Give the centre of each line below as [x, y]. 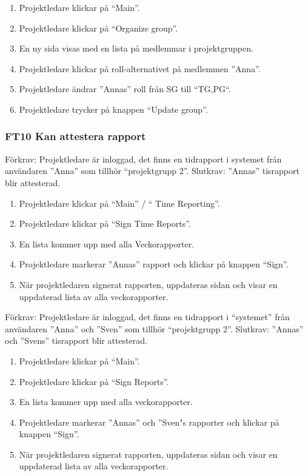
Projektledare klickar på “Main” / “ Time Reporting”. [119, 203]
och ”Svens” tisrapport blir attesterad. [76, 340]
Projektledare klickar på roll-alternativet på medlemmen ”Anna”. [140, 68]
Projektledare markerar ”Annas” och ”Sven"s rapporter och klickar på [149, 422]
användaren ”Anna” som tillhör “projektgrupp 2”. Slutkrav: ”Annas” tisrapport [152, 171]
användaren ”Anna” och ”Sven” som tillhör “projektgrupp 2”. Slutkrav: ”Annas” [154, 328]
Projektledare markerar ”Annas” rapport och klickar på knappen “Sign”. [154, 264]
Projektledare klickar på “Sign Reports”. [94, 381]
